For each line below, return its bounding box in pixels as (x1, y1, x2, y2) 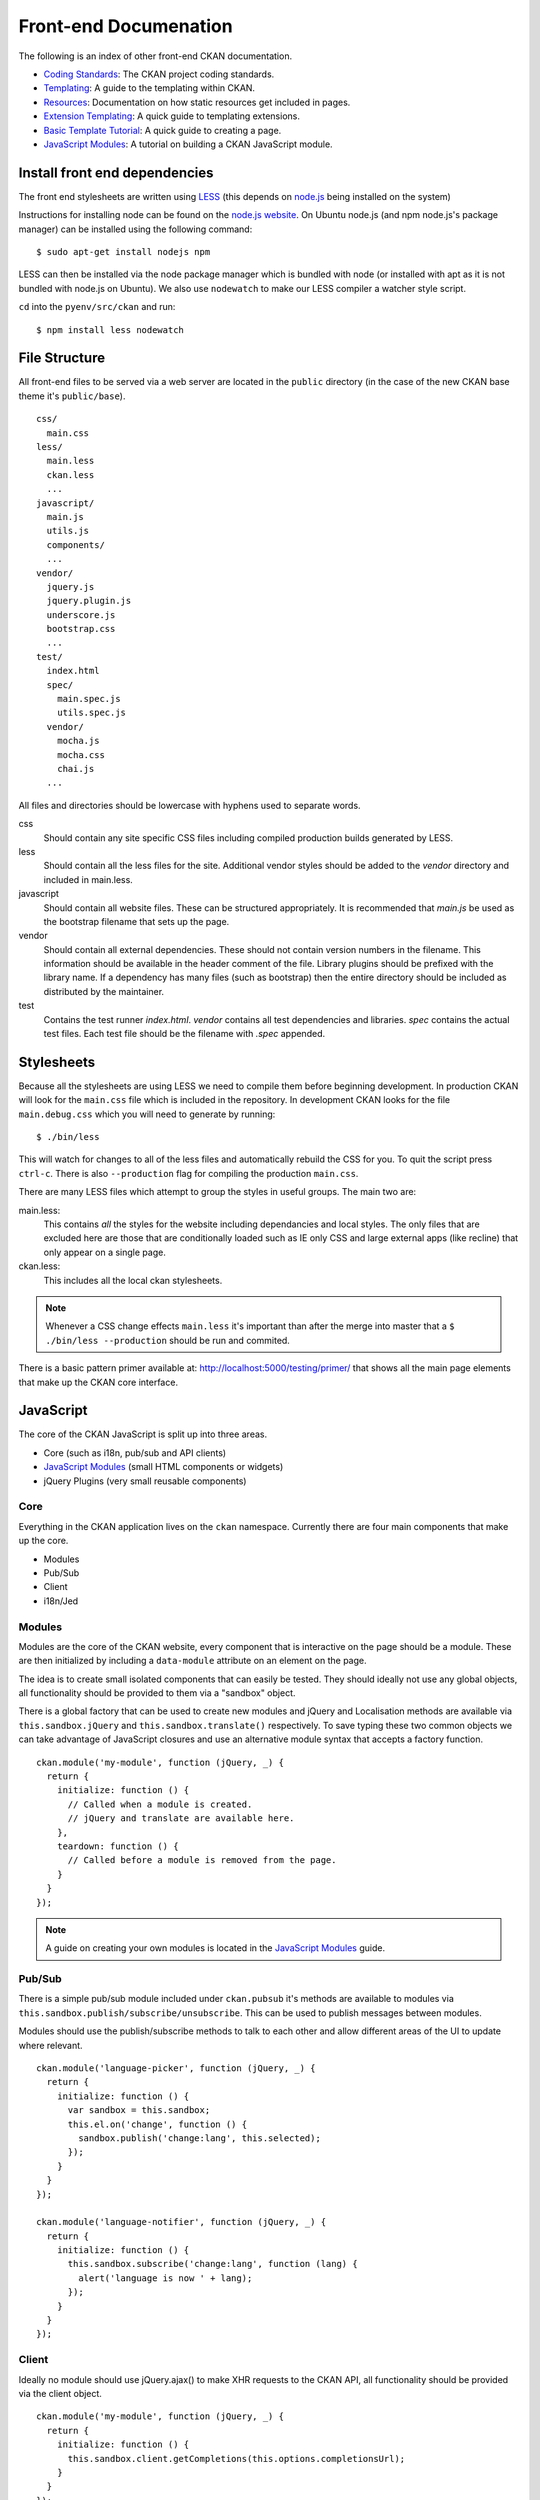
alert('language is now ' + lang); (78, 2272, 253, 2284)
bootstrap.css (46, 623, 116, 635)
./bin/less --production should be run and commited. (45, 1334, 290, 1346)
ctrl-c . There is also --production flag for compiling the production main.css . (18, 1167, 359, 1179)
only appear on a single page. (43, 1246, 167, 1258)
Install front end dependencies (18, 164, 214, 181)
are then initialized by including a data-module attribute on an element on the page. (18, 1655, 367, 1667)
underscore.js (46, 609, 116, 620)
